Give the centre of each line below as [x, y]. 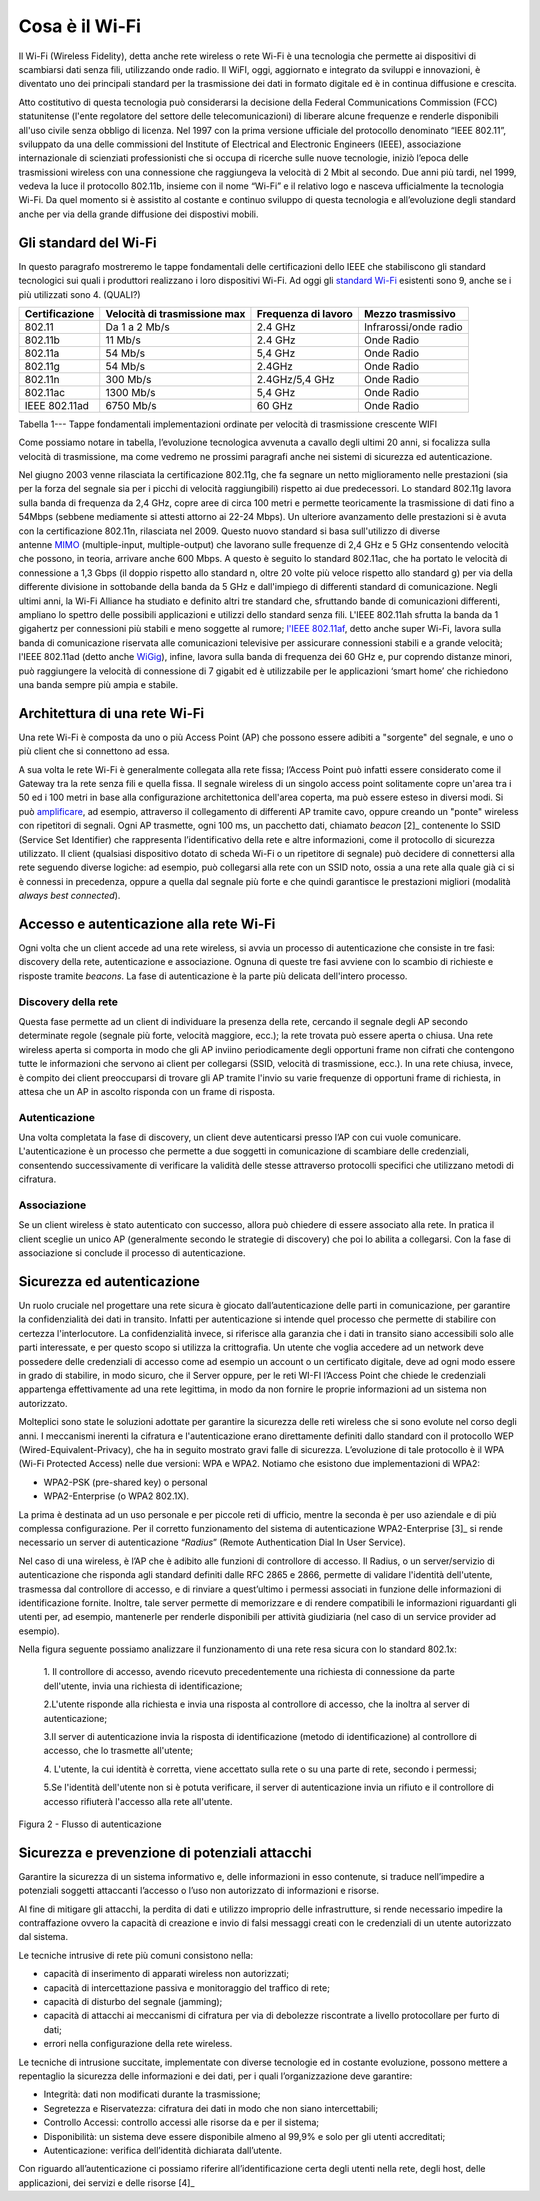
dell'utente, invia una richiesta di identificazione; [143, 1686]
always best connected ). [69, 896]
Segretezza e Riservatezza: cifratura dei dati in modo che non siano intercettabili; [211, 2108]
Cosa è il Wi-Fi [80, 26]
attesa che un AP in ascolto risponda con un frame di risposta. [146, 1091]
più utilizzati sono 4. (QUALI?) [79, 294]
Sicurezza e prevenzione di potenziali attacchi [165, 1852]
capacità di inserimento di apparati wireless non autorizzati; [166, 1974]
